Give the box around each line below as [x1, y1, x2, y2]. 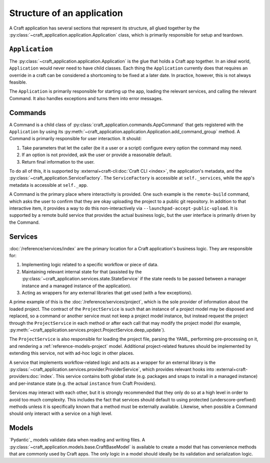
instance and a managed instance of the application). [21, 283, 131, 289]
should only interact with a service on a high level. [9, 410, 112, 416]
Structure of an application [9, 8, 123, 19]
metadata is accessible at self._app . [9, 182, 88, 188]
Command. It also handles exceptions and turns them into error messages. [9, 95, 163, 101]
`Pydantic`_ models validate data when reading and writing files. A [9, 437, 145, 443]
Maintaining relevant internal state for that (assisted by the [21, 268, 142, 275]
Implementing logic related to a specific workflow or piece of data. [21, 262, 158, 268]
